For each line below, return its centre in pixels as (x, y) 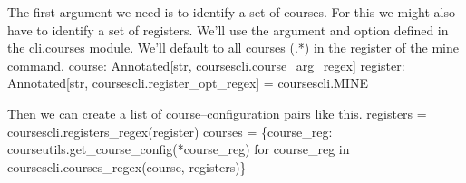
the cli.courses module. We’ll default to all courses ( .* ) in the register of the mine (233, 48)
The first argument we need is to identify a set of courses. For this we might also (231, 12)
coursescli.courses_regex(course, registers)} (127, 166)
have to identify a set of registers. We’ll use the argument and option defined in (228, 29)
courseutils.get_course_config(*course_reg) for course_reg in (179, 149)
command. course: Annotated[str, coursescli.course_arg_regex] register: (206, 65)
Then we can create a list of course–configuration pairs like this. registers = (217, 113)
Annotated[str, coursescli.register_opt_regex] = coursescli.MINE (188, 83)
